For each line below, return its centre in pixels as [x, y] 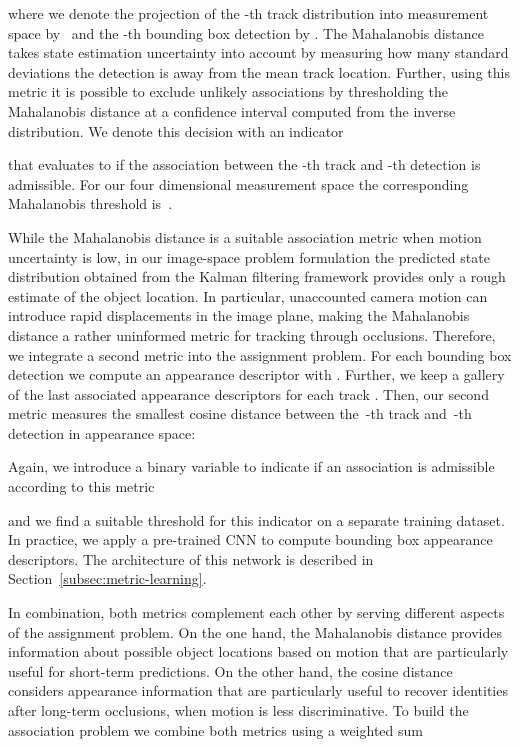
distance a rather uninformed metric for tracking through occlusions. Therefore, [252, 334]
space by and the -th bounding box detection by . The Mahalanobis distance [246, 32]
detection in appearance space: [102, 432]
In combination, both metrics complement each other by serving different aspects [256, 612]
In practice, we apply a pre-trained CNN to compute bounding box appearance [250, 539]
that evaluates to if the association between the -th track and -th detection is [244, 164]
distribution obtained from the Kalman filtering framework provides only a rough [257, 276]
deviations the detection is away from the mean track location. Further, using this [259, 71]
